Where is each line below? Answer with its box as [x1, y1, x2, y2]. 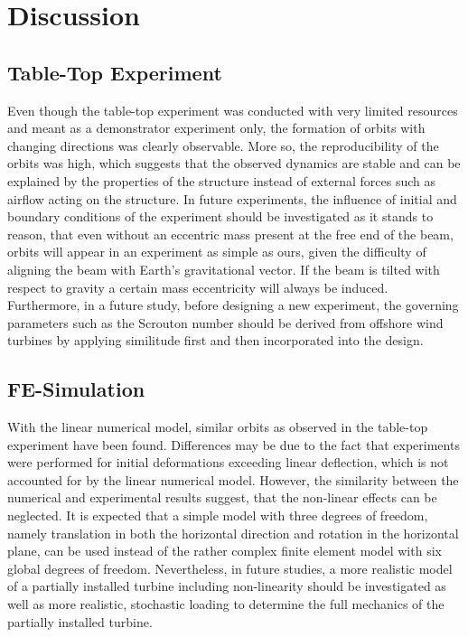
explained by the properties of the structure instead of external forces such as [7, 171, 435, 190]
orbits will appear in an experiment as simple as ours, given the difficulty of [7, 242, 426, 261]
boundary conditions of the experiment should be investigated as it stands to [7, 207, 434, 226]
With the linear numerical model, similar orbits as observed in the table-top [7, 417, 428, 436]
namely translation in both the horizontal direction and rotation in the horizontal [7, 523, 459, 542]
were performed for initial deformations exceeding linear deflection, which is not [7, 453, 449, 472]
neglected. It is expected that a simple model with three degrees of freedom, [7, 506, 428, 525]
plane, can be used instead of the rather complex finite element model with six [7, 541, 442, 560]
